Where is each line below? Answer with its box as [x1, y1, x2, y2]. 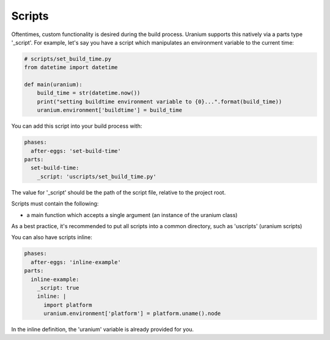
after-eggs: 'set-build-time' [31, 147, 122, 154]
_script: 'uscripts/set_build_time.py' [37, 173, 157, 180]
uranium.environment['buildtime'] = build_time [37, 107, 183, 114]
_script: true [37, 284, 79, 291]
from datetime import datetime [24, 64, 119, 71]
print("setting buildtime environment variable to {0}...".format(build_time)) [37, 98, 282, 105]
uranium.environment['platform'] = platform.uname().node [43, 310, 221, 317]
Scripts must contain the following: [11, 200, 99, 207]
